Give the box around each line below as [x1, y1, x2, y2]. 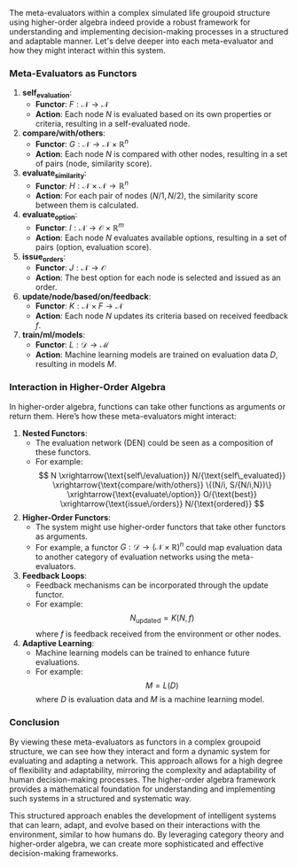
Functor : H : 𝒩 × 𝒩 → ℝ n [35, 179, 129, 191]
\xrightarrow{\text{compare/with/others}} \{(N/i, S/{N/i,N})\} [52, 479, 272, 490]
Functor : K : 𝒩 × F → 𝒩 [35, 301, 124, 311]
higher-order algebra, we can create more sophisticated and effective [9, 838, 264, 849]
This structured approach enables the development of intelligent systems [9, 810, 277, 821]
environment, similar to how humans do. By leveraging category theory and [9, 829, 285, 840]
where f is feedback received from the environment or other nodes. [35, 629, 282, 639]
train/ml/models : [21, 330, 86, 340]
